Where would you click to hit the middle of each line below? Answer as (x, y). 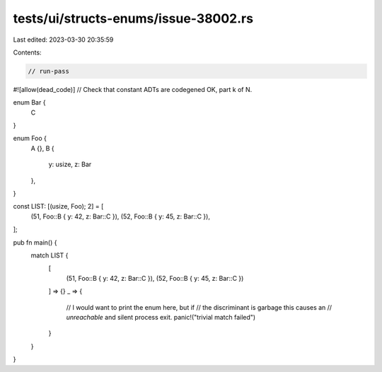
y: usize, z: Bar (70, 164)
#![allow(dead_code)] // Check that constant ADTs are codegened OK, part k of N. (133, 89)
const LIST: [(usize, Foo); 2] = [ (58, 207)
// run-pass (49, 71)
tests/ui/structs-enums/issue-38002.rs (133, 18)
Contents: (27, 52)
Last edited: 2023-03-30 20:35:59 (63, 40)
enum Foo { (30, 139)
